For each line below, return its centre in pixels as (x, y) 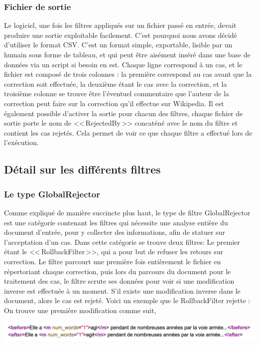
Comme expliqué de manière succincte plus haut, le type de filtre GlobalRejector (127, 212)
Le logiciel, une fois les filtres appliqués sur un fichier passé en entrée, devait (120, 25)
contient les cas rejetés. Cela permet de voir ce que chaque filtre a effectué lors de (128, 132)
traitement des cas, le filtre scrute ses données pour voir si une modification (119, 281)
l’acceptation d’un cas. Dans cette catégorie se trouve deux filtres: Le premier (122, 242)
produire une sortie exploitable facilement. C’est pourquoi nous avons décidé (121, 35)
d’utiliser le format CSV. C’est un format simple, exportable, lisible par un (118, 45)
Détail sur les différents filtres (82, 169)
